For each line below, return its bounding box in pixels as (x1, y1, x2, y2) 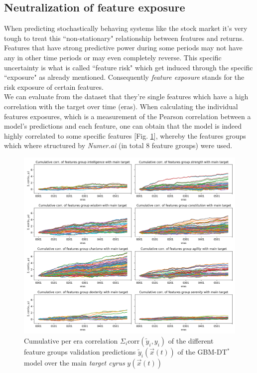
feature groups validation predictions (24, 346, 136, 357)
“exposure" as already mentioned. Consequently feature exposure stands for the (4, 72, 245, 82)
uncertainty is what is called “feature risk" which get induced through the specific (4, 62, 253, 72)
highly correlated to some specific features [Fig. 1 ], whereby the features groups (4, 130, 246, 141)
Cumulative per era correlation (24, 335, 118, 346)
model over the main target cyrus (24, 357, 125, 368)
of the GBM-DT (177, 346, 227, 357)
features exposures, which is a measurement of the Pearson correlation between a (4, 111, 251, 121)
